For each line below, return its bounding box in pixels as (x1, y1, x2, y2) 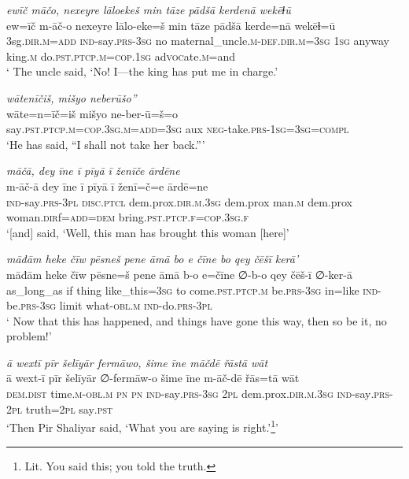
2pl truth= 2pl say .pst (6, 400, 113, 417)
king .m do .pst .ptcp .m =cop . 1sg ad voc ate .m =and (6, 47, 236, 64)
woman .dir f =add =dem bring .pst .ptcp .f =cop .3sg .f (6, 209, 249, 225)
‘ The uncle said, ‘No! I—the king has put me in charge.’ (6, 63, 278, 80)
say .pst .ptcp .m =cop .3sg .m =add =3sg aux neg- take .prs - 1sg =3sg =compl (6, 121, 349, 137)
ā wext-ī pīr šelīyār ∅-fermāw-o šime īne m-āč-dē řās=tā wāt (6, 369, 300, 386)
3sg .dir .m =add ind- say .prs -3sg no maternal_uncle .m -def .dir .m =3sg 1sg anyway (6, 32, 389, 49)
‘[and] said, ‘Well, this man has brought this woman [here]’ (6, 224, 289, 240)
